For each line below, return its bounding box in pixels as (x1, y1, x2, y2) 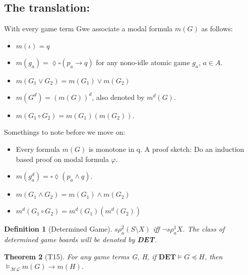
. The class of (182, 224, 225, 234)
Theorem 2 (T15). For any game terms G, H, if (4, 251, 156, 261)
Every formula (16, 143, 60, 154)
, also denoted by (92, 91, 145, 102)
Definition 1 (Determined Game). (4, 224, 112, 234)
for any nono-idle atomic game (96, 57, 190, 67)
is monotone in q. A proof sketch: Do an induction (88, 143, 244, 154)
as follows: (201, 23, 233, 34)
